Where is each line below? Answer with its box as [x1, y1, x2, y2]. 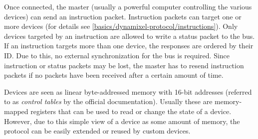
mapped [4, 106, 28, 116]
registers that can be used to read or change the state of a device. [30, 106, 232, 116]
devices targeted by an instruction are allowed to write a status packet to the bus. [4, 30, 255, 41]
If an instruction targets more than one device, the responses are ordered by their [4, 40, 254, 51]
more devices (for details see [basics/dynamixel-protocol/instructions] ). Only [4, 21, 238, 31]
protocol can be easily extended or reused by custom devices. [4, 126, 191, 136]
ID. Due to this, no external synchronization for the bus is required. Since [4, 50, 230, 60]
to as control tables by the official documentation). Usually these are [4, 96, 213, 107]
